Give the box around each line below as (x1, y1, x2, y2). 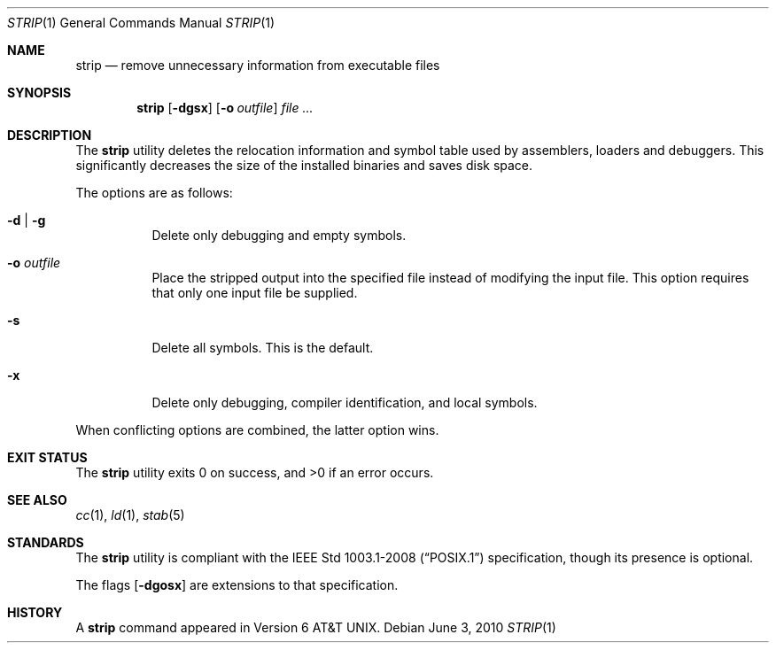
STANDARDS (7, 535, 84, 550)
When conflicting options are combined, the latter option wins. (75, 422, 439, 437)
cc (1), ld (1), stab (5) (75, 507, 185, 522)
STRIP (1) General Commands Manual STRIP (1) (7, 15, 275, 30)
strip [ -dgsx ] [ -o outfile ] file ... (136, 100, 314, 115)
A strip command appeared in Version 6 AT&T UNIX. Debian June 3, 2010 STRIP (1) (75, 620, 556, 635)
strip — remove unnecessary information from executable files (75, 58, 440, 73)
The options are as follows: (75, 185, 233, 200)
